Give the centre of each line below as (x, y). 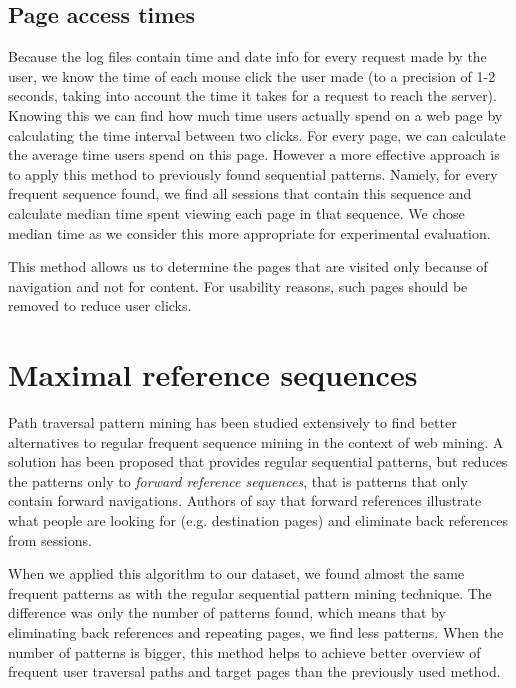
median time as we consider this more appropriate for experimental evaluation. (249, 232)
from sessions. (50, 539)
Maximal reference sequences (213, 374)
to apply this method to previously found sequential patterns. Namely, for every (253, 173)
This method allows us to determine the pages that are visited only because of (248, 266)
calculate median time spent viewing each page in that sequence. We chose (236, 212)
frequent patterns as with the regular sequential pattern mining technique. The (250, 592)
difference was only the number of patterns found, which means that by (227, 612)
